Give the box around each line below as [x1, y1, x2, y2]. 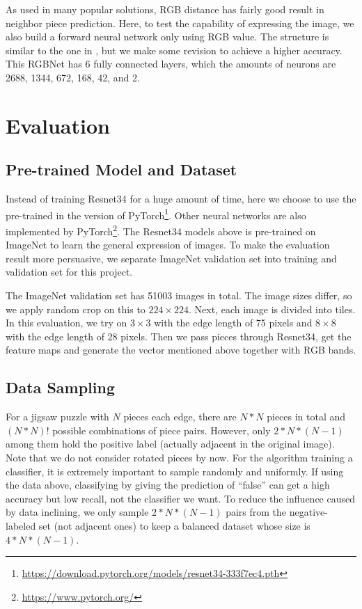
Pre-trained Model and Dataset [6, 159, 237, 180]
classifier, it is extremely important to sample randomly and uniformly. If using [6, 464, 344, 478]
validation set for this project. [6, 264, 133, 279]
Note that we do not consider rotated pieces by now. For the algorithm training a [6, 450, 353, 464]
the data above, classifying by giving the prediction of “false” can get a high [6, 477, 330, 492]
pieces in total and [267, 409, 346, 424]
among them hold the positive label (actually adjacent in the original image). [6, 436, 335, 451]
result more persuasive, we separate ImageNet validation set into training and [6, 251, 337, 265]
